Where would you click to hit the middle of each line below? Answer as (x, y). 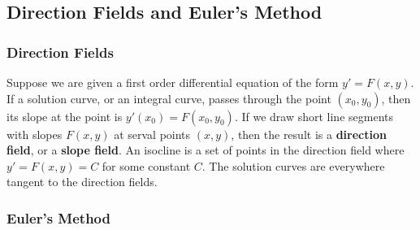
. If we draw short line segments (314, 116)
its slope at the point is (65, 116)
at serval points (152, 134)
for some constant (146, 165)
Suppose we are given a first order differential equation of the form (173, 82)
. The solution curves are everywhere (293, 165)
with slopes (35, 134)
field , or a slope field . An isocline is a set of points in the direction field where (206, 150)
